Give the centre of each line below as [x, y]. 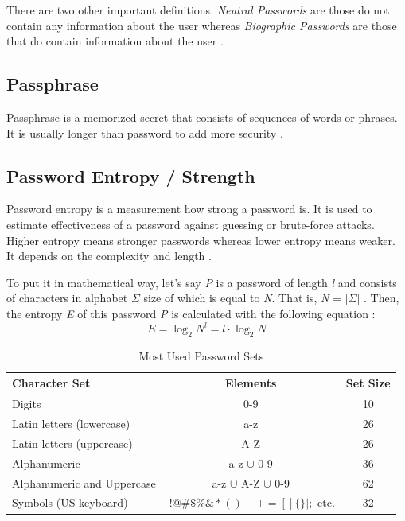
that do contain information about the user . [115, 41]
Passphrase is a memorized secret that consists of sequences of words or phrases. [202, 117]
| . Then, [378, 298]
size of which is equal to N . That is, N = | [246, 298]
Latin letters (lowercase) [71, 424]
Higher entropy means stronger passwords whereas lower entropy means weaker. [201, 240]
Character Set [51, 383]
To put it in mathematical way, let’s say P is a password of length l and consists [202, 282]
